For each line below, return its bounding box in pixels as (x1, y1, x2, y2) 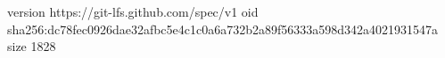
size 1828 (7, 37, 56, 55)
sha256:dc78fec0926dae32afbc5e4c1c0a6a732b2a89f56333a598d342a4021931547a (7, 19, 439, 38)
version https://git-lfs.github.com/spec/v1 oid (7, 3, 259, 20)
